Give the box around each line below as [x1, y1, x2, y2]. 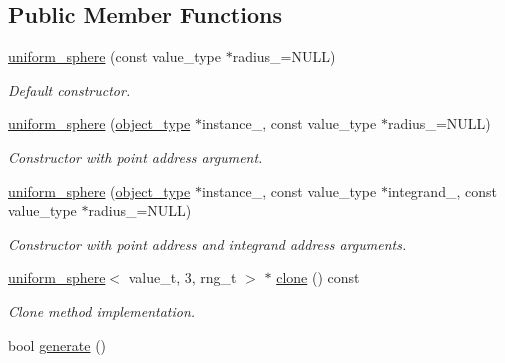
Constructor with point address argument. [8, 146, 263, 167]
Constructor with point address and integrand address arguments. [8, 233, 407, 254]
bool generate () [8, 334, 107, 355]
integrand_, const [387, 180, 497, 201]
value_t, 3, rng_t [128, 267, 237, 288]
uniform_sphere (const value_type [8, 46, 221, 67]
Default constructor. [8, 79, 131, 100]
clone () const [276, 267, 360, 288]
